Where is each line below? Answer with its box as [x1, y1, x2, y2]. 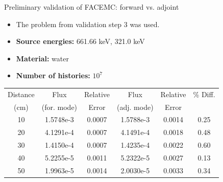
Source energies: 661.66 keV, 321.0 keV [16, 36, 145, 47]
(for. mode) [41, 101, 78, 112]
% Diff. [193, 88, 215, 99]
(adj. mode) [117, 101, 154, 112]
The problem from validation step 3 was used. [16, 18, 160, 29]
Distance [8, 88, 35, 99]
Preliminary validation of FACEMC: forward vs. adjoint [4, 2, 179, 12]
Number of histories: [16, 70, 90, 81]
